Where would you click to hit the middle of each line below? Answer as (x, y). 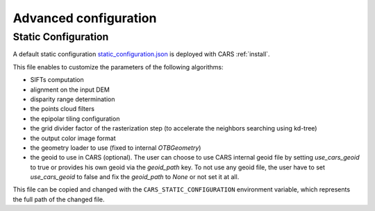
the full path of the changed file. (59, 199)
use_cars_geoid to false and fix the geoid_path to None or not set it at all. (135, 177)
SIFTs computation (57, 80)
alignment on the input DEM (70, 90)
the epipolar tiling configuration (75, 119)
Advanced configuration (85, 18)
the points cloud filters (62, 109)
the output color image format (73, 138)
